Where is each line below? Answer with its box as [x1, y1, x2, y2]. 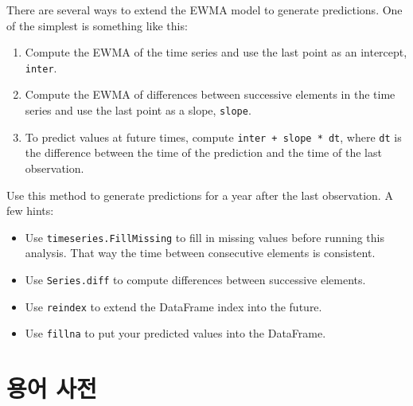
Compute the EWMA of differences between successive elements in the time [25, 86, 395, 103]
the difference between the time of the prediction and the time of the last [25, 144, 382, 161]
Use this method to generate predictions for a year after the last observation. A [6, 186, 393, 203]
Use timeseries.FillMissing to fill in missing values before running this [25, 228, 385, 245]
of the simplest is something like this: [6, 17, 188, 33]
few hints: [6, 202, 54, 219]
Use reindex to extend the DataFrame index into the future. [25, 298, 322, 314]
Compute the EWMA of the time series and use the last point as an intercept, [25, 44, 407, 61]
